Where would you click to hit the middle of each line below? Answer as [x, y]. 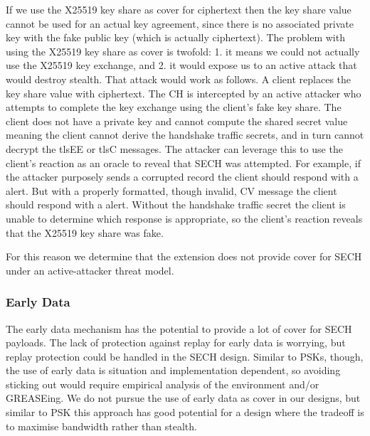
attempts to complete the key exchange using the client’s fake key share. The [174, 107]
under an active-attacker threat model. [90, 270]
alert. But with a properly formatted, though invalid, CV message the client [171, 190]
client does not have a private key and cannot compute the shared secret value [177, 121]
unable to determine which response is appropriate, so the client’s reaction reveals [184, 218]
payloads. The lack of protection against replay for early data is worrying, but [176, 342]
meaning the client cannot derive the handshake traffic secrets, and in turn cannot [185, 135]
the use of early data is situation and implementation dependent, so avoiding [173, 370]
